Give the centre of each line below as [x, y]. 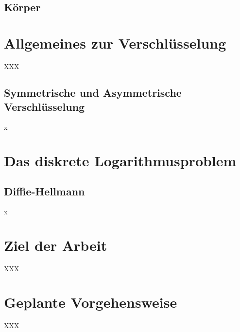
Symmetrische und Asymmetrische [93, 92]
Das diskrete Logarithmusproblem [120, 160]
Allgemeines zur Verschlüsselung [115, 43]
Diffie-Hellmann [44, 191]
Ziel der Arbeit [56, 245]
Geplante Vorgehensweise [91, 302]
